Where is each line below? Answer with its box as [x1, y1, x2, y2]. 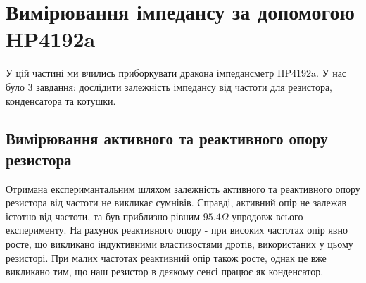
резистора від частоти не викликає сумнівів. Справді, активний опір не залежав [6, 195, 347, 210]
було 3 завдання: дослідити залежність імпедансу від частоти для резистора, [6, 79, 332, 94]
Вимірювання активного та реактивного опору [6, 127, 328, 149]
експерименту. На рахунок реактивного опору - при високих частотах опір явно [6, 222, 348, 237]
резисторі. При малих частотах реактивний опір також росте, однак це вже [6, 250, 327, 265]
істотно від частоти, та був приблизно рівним [6, 208, 201, 223]
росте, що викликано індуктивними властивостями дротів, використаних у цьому [6, 237, 353, 251]
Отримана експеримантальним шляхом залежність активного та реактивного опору [6, 181, 360, 196]
